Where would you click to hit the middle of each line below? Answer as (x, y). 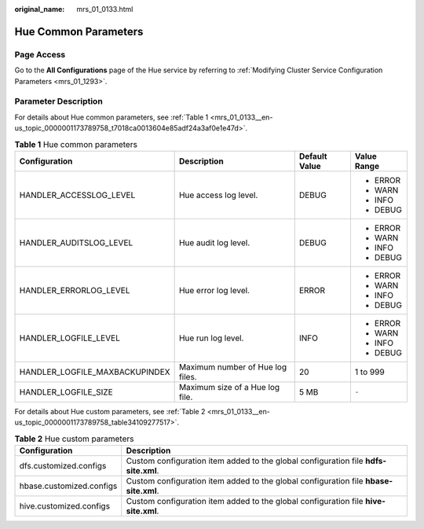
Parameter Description (59, 101)
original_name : (40, 9)
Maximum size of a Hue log (229, 387)
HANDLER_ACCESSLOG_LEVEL (77, 195)
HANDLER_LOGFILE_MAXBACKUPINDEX (95, 372)
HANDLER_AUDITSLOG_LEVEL (76, 242)
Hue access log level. (218, 195)
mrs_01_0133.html (105, 9)
